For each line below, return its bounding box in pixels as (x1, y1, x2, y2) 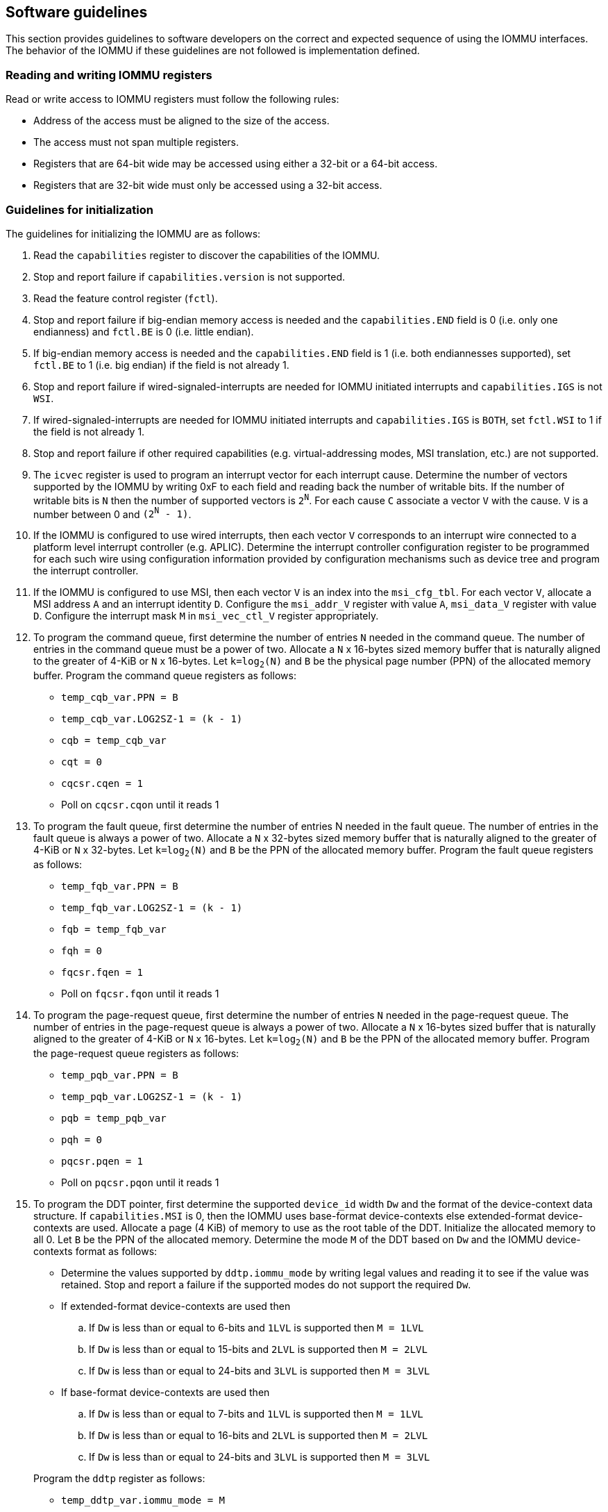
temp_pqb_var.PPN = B (61, 1069, 178, 1081)
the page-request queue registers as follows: (33, 1047, 239, 1059)
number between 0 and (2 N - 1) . (33, 506, 192, 520)
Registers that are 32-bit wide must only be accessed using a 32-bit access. (33, 179, 382, 192)
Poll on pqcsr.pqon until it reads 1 (61, 1176, 219, 1188)
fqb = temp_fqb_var (61, 923, 167, 935)
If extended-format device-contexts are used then (61, 1299, 291, 1312)
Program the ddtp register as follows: (33, 1472, 205, 1484)
